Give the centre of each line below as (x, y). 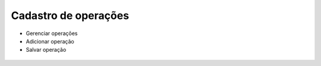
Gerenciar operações (52, 33)
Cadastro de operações (70, 15)
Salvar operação (46, 50)
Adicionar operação (50, 41)
